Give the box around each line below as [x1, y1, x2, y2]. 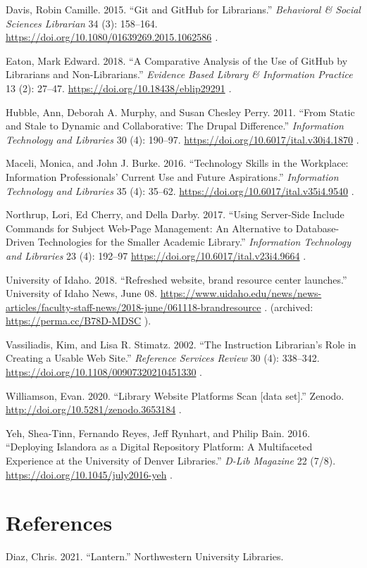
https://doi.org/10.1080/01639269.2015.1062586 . [6, 30, 218, 44]
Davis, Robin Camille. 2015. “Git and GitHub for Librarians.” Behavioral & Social [6, 2, 361, 16]
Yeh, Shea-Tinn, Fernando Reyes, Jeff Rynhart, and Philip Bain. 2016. [6, 425, 311, 440]
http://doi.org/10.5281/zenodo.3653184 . [6, 402, 182, 417]
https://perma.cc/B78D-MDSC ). [6, 313, 151, 328]
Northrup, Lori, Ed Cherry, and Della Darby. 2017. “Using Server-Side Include [6, 207, 344, 222]
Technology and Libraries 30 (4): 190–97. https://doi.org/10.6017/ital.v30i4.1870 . [6, 132, 359, 146]
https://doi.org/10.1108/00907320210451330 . [6, 365, 202, 379]
